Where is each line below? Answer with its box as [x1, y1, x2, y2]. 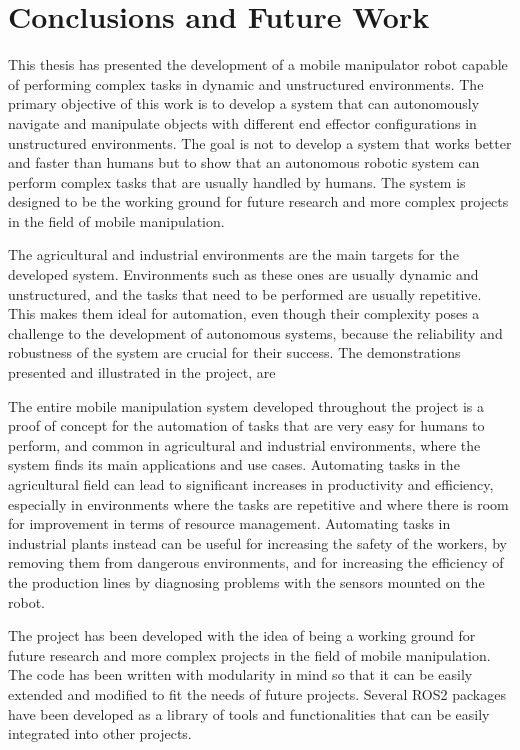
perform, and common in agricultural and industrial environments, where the [8, 434, 481, 455]
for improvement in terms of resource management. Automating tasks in [8, 513, 451, 534]
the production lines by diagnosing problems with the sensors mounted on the [8, 571, 485, 592]
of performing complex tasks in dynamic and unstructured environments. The [8, 73, 484, 94]
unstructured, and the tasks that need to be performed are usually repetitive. [8, 283, 482, 304]
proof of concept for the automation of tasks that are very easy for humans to [8, 415, 485, 436]
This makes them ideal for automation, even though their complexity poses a [8, 303, 480, 324]
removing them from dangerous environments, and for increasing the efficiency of [8, 552, 504, 573]
